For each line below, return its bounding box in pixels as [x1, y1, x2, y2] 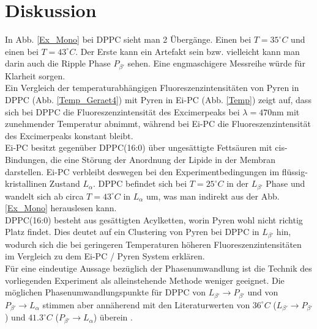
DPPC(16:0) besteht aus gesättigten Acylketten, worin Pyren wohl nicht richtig [5, 213, 303, 226]
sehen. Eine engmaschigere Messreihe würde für [127, 57, 305, 70]
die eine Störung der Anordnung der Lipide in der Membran [50, 153, 276, 165]
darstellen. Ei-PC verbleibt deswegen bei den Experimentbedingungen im [5, 165, 280, 178]
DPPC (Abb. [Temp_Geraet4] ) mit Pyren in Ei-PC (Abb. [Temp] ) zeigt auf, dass [5, 93, 311, 106]
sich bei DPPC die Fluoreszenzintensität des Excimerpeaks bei [5, 105, 240, 118]
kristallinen [5, 177, 47, 190]
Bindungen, [5, 153, 48, 165]
